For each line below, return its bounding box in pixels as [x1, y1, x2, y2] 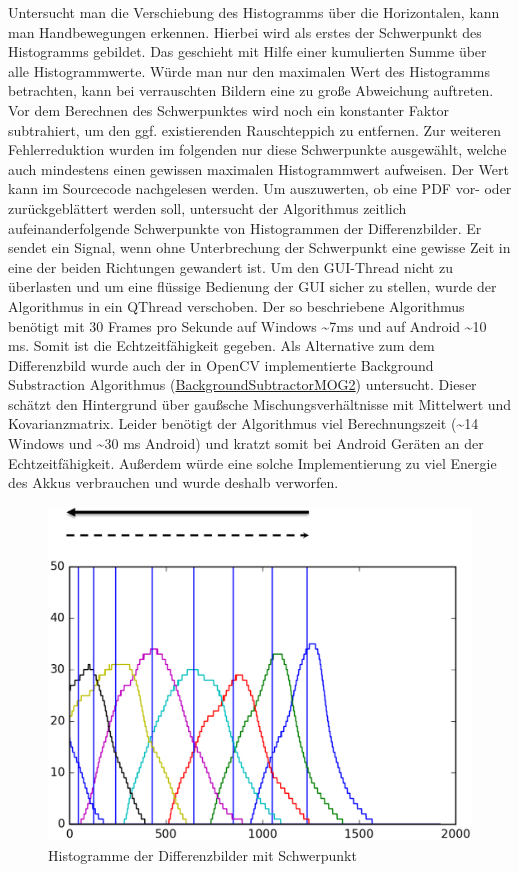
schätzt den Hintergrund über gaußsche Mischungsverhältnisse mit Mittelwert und [8, 393, 512, 414]
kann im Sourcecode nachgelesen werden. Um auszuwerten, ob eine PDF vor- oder [8, 178, 512, 199]
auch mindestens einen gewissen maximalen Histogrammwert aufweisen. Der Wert [8, 158, 509, 179]
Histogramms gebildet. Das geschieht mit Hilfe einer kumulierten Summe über [8, 41, 487, 62]
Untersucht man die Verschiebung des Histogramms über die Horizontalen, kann [8, 2, 500, 22]
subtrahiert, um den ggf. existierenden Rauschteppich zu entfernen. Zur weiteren [8, 119, 502, 140]
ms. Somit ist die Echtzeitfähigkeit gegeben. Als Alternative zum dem [8, 335, 435, 356]
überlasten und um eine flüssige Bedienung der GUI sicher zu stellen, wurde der [8, 276, 497, 297]
